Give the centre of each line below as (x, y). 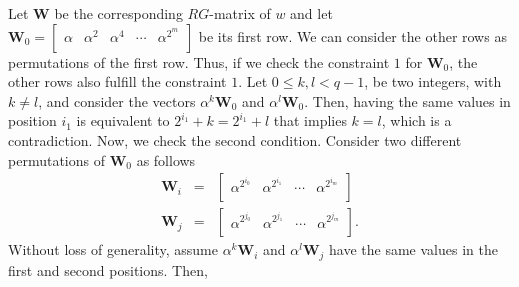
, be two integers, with (433, 81)
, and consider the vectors (117, 100)
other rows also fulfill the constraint (117, 81)
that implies (310, 120)
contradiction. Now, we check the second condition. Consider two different (235, 139)
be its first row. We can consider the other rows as (352, 35)
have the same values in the (413, 249)
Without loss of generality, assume (113, 249)
